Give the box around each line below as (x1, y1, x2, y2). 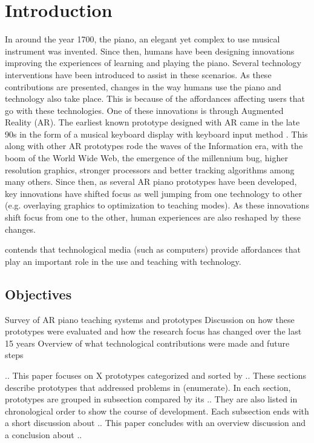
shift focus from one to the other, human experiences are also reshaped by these (5, 211, 301, 224)
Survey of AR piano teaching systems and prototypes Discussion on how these (5, 313, 295, 325)
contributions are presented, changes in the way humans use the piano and (5, 80, 281, 93)
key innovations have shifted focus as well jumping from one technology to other (5, 187, 303, 199)
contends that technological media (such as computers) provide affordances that (5, 243, 301, 256)
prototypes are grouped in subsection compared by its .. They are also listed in (5, 393, 298, 405)
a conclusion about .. (5, 428, 82, 441)
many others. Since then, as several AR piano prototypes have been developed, (5, 175, 297, 188)
